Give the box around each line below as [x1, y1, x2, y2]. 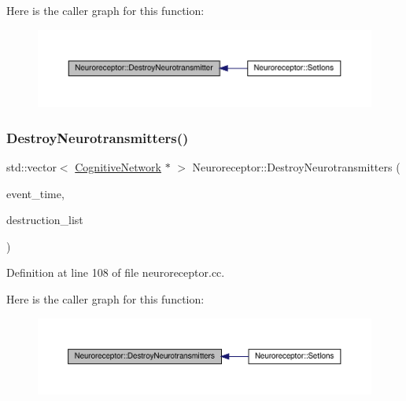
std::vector [6, 159, 57, 175]
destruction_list [6, 212, 83, 228]
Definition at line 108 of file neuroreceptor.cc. [6, 264, 225, 281]
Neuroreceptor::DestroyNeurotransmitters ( [192, 159, 400, 175]
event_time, [6, 185, 65, 201]
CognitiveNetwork [75, 159, 161, 175]
